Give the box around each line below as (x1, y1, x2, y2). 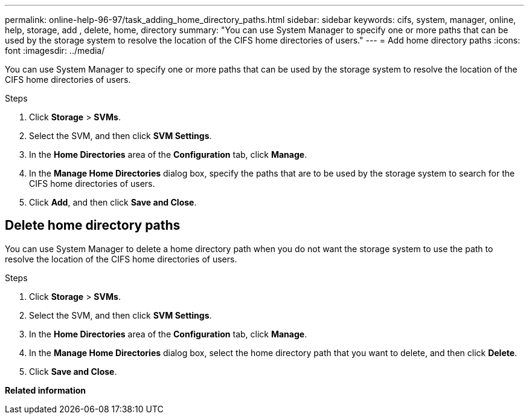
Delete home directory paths (5, 218, 181, 233)
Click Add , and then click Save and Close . (29, 197, 197, 207)
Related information (5, 385, 86, 395)
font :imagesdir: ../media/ (5, 45, 105, 56)
